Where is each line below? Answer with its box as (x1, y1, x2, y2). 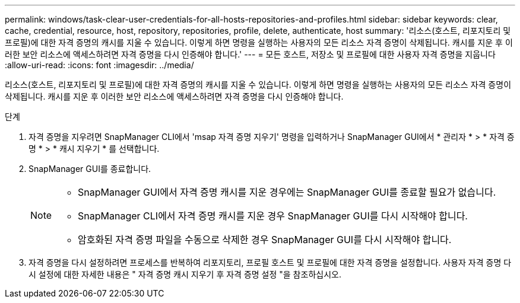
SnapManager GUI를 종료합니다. (28, 164, 151, 174)
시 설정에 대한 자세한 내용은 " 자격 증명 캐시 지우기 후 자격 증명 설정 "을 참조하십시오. (28, 269, 341, 279)
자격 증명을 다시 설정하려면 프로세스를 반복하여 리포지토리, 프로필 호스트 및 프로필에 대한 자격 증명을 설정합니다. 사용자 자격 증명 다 (28, 257, 512, 267)
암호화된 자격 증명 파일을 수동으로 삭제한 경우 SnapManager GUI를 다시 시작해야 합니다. (78, 234, 452, 245)
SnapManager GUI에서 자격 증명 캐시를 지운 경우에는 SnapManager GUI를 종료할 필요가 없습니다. (78, 186, 496, 198)
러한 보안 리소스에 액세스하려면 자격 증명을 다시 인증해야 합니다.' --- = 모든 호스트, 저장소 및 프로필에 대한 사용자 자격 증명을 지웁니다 (5, 49, 496, 59)
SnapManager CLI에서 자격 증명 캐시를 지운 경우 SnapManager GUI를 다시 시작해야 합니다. (78, 210, 468, 222)
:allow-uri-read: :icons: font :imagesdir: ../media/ (5, 60, 194, 70)
